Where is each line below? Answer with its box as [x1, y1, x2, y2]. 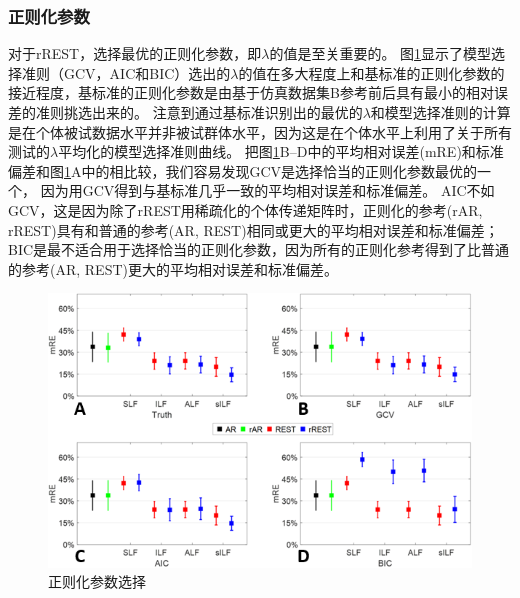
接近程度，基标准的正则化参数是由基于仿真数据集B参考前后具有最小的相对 [8, 82, 494, 103]
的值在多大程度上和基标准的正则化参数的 [238, 62, 505, 83]
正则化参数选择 [48, 571, 146, 592]
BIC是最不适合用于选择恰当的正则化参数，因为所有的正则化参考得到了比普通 [8, 239, 510, 260]
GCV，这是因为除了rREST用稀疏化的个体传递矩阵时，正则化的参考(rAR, [8, 199, 483, 220]
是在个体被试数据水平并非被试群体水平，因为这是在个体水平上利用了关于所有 [8, 121, 512, 142]
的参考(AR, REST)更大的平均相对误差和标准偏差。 [8, 258, 338, 279]
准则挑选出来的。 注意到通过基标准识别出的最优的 [35, 102, 363, 122]
